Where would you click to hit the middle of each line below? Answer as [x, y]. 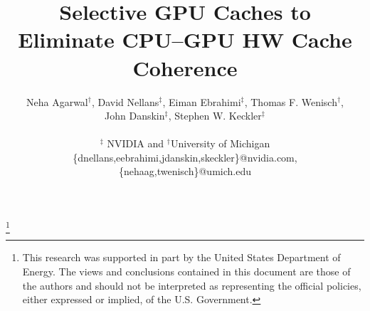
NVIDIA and [136, 143]
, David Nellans [125, 101]
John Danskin [135, 116]
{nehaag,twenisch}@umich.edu [185, 171]
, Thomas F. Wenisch [291, 101]
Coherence [185, 67]
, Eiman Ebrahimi [202, 101]
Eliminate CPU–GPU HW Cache [185, 39]
